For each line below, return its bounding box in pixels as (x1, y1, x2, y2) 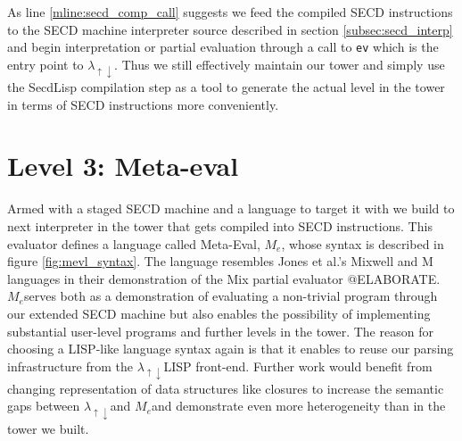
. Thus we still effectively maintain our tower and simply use (114, 54, 445, 73)
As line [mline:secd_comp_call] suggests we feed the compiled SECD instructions (7, 3, 453, 21)
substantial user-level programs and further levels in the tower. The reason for (7, 321, 433, 340)
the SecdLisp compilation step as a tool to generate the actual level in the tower (7, 78, 445, 96)
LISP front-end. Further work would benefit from (163, 356, 433, 375)
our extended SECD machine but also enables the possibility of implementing (7, 304, 431, 322)
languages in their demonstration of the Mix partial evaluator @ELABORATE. (7, 269, 441, 287)
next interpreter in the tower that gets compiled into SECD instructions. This (7, 216, 433, 235)
